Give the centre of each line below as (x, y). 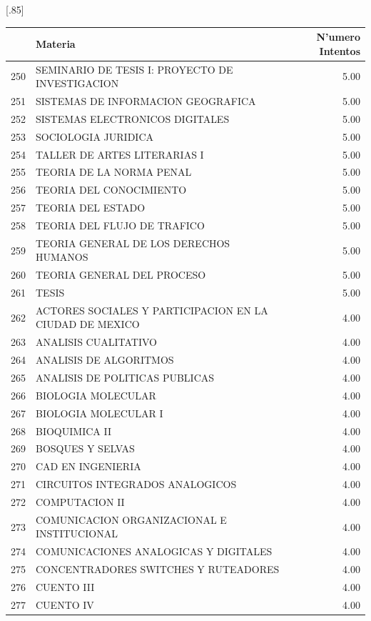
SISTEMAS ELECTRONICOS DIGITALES (133, 118)
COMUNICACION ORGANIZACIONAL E (131, 519)
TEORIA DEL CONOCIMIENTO (111, 190)
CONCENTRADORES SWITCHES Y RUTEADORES (158, 569)
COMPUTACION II (80, 501)
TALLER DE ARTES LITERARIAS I (120, 154)
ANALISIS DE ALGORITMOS (105, 360)
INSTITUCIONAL (77, 533)
